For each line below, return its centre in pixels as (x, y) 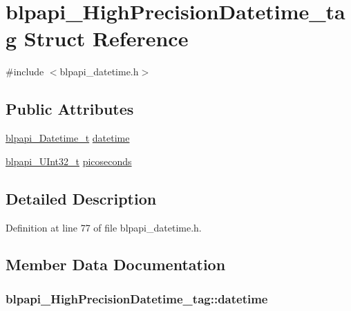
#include (25, 72)
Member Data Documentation (116, 264)
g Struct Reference (97, 38)
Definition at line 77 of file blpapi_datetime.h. (104, 227)
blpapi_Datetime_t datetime (68, 138)
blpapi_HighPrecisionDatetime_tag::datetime (137, 298)
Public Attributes (70, 109)
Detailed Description (81, 198)
